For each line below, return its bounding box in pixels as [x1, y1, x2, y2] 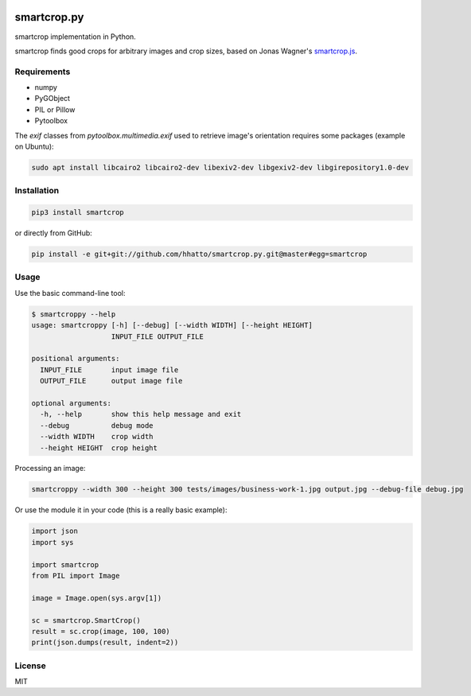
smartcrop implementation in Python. [14, 32, 137, 41]
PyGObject [34, 94, 71, 103]
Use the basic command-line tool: [14, 288, 127, 297]
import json [31, 527, 79, 536]
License [14, 660, 47, 671]
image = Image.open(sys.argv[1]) [31, 593, 162, 602]
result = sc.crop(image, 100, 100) [31, 627, 170, 636]
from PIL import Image [31, 571, 120, 580]
